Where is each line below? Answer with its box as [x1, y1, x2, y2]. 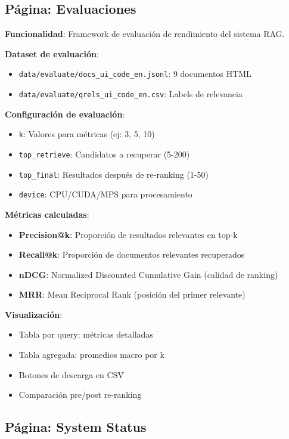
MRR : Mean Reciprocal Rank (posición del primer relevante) [18, 288, 246, 301]
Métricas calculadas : [5, 208, 89, 220]
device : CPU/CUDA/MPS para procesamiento [18, 188, 192, 200]
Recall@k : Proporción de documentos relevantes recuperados [18, 248, 245, 261]
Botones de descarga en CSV [18, 368, 124, 381]
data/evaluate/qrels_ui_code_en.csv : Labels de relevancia [18, 88, 243, 100]
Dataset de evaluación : [5, 47, 99, 60]
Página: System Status [5, 418, 147, 436]
